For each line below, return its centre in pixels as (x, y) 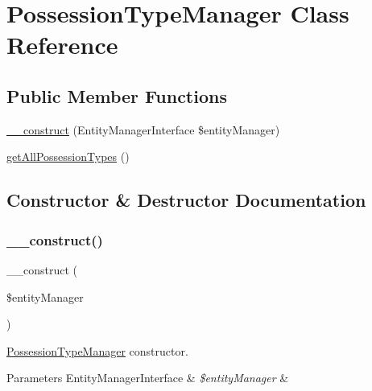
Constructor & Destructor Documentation (186, 200)
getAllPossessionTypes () (68, 156)
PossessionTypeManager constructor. (97, 350)
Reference (62, 45)
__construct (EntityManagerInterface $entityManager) (143, 129)
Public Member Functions (117, 95)
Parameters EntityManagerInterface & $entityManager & (148, 378)
